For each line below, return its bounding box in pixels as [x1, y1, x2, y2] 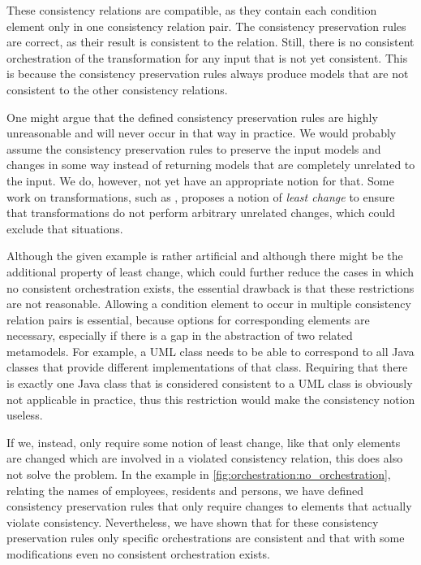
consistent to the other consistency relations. [6, 80, 228, 98]
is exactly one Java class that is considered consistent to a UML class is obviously [6, 375, 413, 392]
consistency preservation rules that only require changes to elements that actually [6, 498, 412, 515]
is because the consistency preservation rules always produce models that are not [6, 65, 409, 82]
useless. [6, 406, 43, 424]
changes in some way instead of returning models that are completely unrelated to [6, 156, 415, 173]
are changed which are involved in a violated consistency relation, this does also [6, 450, 403, 467]
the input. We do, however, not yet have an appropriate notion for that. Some [6, 172, 394, 189]
